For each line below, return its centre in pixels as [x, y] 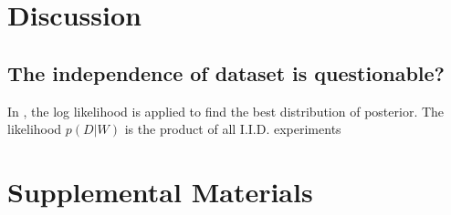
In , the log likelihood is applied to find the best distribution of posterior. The [226, 111]
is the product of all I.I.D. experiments [233, 129]
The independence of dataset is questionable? [226, 72]
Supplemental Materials [160, 191]
